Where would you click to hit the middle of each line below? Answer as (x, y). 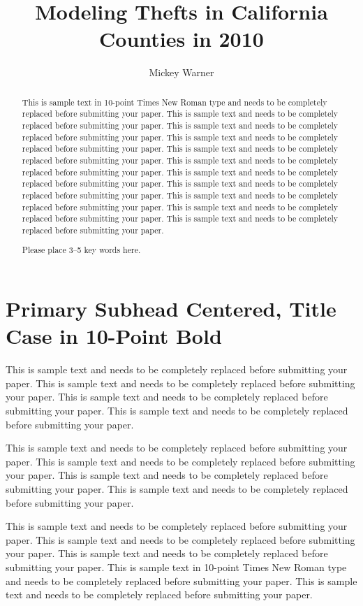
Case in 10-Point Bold (114, 336)
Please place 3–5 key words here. (81, 250)
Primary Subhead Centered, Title (171, 309)
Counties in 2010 (181, 39)
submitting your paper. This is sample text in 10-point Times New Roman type (176, 567)
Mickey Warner (181, 72)
